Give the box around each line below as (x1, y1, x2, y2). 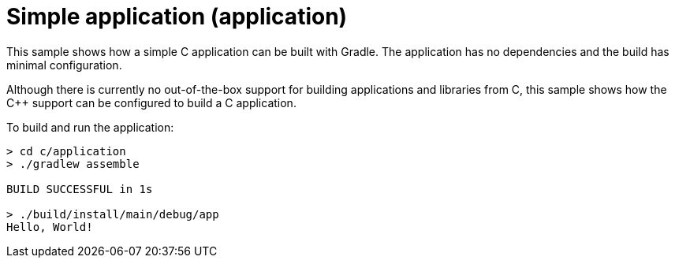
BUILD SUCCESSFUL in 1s (6, 182, 153, 195)
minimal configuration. (6, 58, 122, 72)
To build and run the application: (6, 120, 174, 134)
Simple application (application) (6, 3, 348, 30)
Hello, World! (6, 220, 93, 233)
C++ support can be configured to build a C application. (6, 95, 296, 110)
